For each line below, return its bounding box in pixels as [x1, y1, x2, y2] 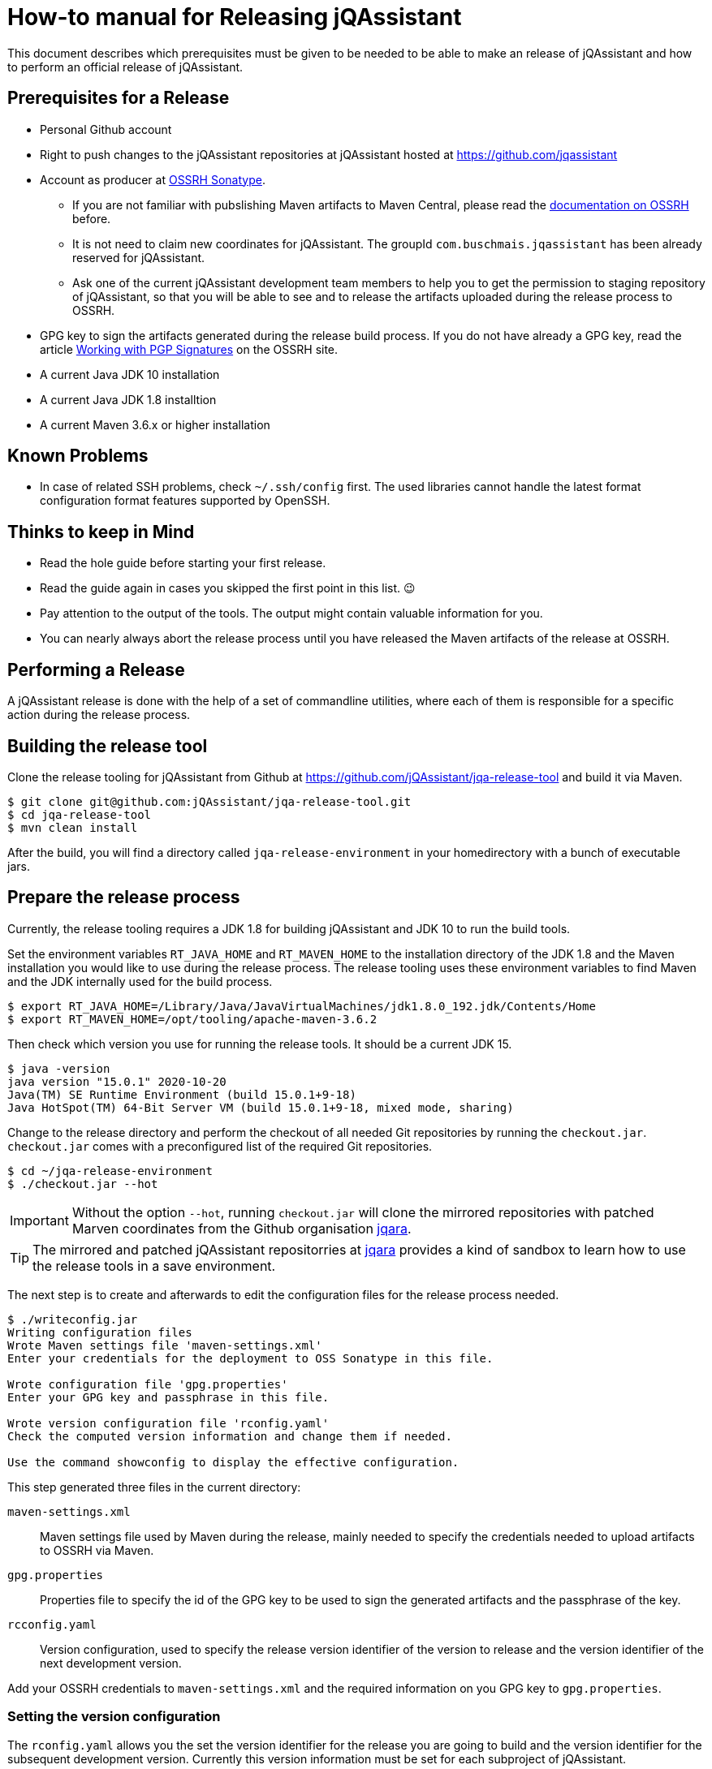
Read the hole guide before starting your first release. [40, 556, 326, 570]
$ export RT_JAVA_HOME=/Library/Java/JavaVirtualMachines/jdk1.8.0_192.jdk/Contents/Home [7, 999, 596, 1013]
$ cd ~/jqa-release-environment [7, 1164, 213, 1177]
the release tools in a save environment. [32, 1257, 276, 1274]
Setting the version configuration [7, 1708, 221, 1725]
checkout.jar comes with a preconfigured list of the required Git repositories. [7, 1138, 433, 1153]
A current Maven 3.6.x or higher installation [40, 417, 270, 432]
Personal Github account [40, 122, 172, 136]
